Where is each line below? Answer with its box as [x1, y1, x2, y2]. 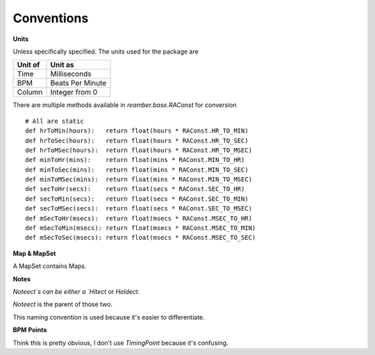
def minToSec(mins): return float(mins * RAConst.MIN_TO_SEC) [25, 165, 249, 174]
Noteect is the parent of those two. [12, 300, 112, 308]
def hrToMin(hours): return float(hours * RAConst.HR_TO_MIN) [25, 127, 249, 135]
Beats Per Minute [50, 79, 107, 88]
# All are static [25, 117, 84, 125]
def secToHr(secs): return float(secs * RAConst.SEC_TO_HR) [25, 185, 245, 193]
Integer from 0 [50, 88, 97, 97]
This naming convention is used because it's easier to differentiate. [12, 313, 205, 321]
